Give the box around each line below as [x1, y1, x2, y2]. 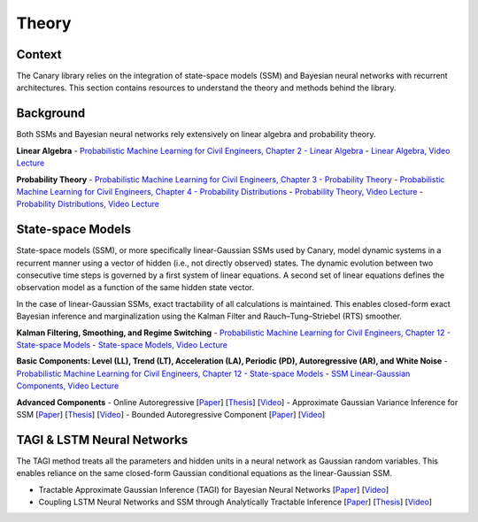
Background [16, 106, 86, 121]
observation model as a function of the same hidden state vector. [16, 282, 254, 293]
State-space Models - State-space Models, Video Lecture [16, 339, 227, 349]
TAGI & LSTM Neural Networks [16, 432, 189, 447]
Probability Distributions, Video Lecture [16, 199, 159, 210]
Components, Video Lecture [16, 380, 119, 391]
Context [16, 47, 62, 62]
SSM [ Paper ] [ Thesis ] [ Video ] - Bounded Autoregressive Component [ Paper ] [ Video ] [16, 409, 326, 419]
